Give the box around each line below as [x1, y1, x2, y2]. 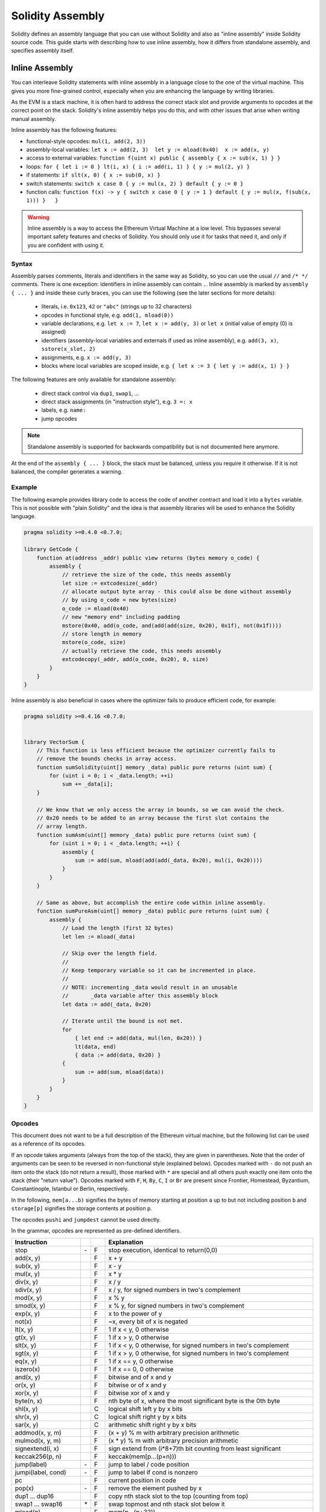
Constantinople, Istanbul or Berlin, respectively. [11, 1185, 129, 1193]
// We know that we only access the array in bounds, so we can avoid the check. [36, 806, 285, 813]
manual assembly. [11, 115, 57, 122]
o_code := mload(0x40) [62, 605, 129, 612]
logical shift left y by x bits [108, 1405, 183, 1413]
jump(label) [14, 1461, 48, 1469]
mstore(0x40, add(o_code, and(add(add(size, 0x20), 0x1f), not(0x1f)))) [62, 622, 282, 629]
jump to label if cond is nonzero [108, 1468, 199, 1477]
